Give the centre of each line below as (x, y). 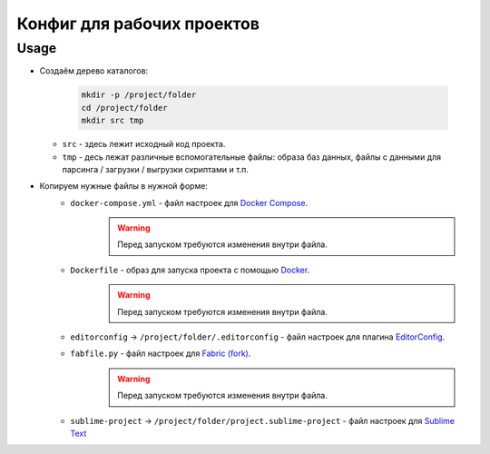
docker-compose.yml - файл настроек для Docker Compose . (189, 202)
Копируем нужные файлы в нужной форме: (124, 186)
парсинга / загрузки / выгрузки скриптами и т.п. (156, 169)
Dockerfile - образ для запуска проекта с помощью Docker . (190, 270)
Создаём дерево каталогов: (94, 71)
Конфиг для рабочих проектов (138, 24)
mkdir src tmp (113, 121)
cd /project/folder (124, 108)
